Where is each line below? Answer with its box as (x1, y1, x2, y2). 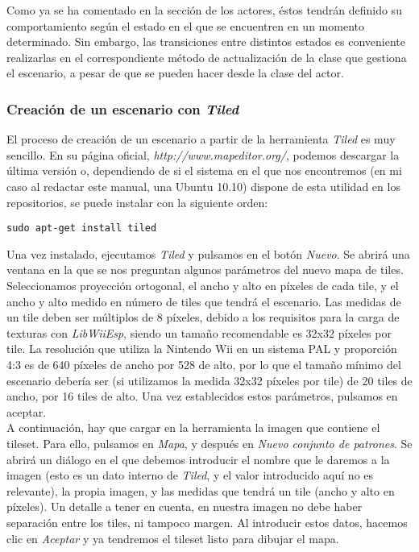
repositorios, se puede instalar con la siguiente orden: (6, 193, 268, 210)
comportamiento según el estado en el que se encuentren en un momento (6, 17, 364, 34)
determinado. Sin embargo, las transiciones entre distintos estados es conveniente (6, 33, 406, 50)
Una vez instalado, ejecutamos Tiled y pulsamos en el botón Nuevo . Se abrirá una (6, 245, 410, 262)
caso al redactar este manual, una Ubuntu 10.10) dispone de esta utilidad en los (6, 177, 400, 194)
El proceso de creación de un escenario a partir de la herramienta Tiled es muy (6, 131, 396, 147)
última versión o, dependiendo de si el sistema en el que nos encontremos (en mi (6, 162, 402, 179)
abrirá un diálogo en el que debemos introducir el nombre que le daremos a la (6, 450, 390, 467)
